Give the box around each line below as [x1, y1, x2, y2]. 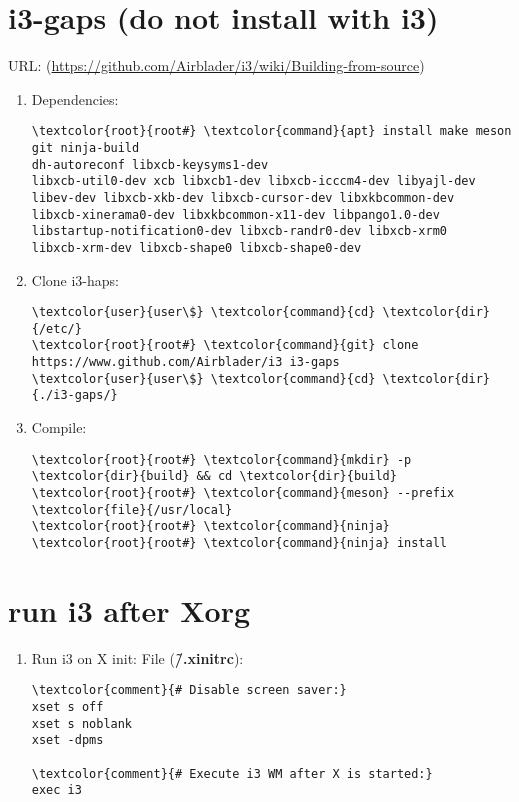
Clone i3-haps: [31, 269, 119, 290]
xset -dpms [31, 733, 104, 748]
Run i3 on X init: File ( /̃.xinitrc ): [31, 647, 244, 668]
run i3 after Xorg [8, 589, 251, 630]
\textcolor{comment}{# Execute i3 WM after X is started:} [31, 766, 433, 781]
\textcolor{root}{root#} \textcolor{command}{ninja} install [31, 535, 448, 550]
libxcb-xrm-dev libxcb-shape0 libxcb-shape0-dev [31, 240, 362, 255]
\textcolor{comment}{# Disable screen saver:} [31, 683, 347, 698]
